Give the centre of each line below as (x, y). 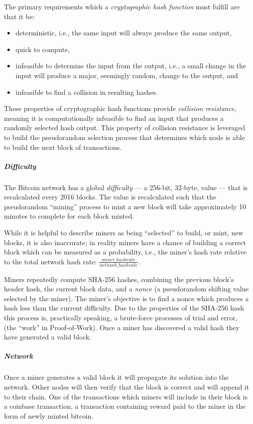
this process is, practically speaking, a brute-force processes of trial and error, (121, 318)
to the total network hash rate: (50, 261)
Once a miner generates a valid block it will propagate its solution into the (116, 377)
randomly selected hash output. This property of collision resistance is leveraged (125, 127)
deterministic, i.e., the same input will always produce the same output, (124, 33)
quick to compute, (42, 49)
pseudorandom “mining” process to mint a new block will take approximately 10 (125, 206)
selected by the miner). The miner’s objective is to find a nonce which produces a (126, 298)
